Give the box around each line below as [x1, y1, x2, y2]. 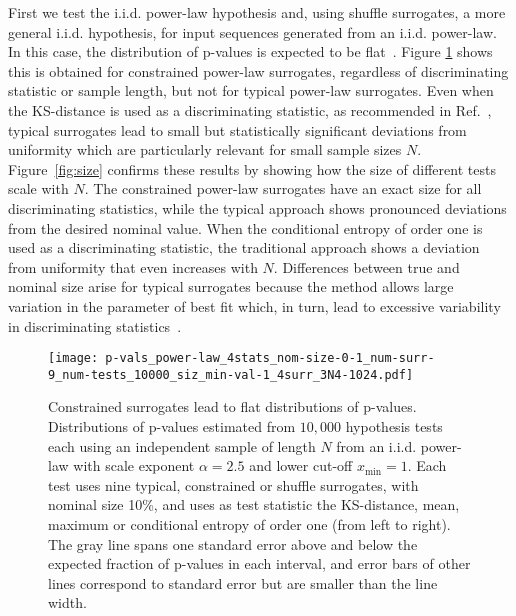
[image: [48, 351, 99, 366]
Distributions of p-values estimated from [48, 416, 296, 436]
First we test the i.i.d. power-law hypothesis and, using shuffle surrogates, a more [8, 2, 506, 22]
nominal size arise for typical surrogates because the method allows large [8, 276, 454, 297]
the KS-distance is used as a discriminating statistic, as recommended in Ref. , [8, 99, 492, 120]
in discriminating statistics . [8, 315, 182, 336]
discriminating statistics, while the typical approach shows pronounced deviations [8, 197, 507, 218]
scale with [8, 178, 69, 199]
